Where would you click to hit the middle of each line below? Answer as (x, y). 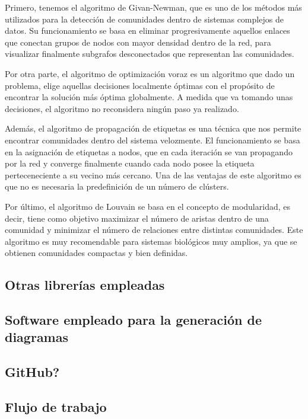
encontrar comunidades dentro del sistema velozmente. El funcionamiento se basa (153, 140)
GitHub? (32, 372)
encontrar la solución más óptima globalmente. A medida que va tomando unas (149, 97)
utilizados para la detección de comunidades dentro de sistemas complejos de (144, 19)
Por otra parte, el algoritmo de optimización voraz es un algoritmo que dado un (150, 73)
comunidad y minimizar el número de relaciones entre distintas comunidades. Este (154, 230)
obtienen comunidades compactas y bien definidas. (96, 253)
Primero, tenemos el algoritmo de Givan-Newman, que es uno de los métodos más (153, 7)
